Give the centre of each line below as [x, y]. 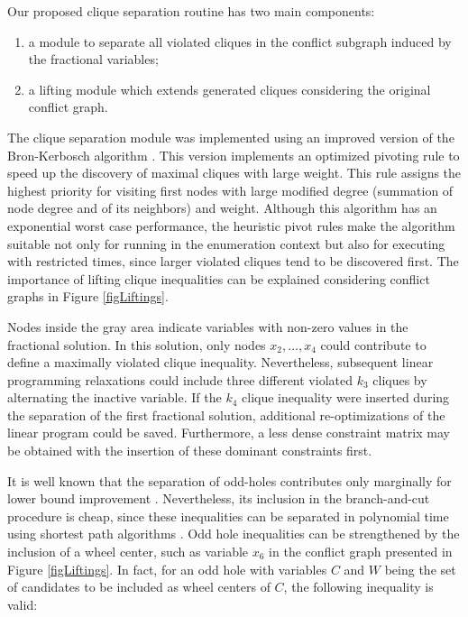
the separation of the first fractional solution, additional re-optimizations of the [226, 414]
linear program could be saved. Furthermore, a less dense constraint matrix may [229, 433]
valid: [23, 604]
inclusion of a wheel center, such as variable [128, 552]
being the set [420, 569]
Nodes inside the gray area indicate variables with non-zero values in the [208, 326]
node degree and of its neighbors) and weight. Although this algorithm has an [222, 208]
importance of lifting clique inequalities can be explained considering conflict [219, 278]
